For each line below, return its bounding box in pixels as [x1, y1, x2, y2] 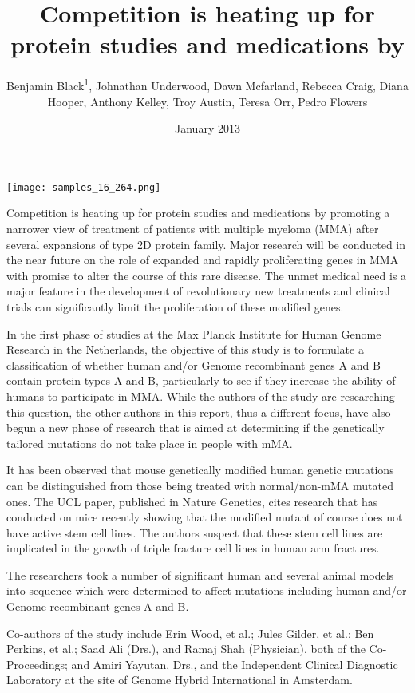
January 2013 [175, 120, 240, 137]
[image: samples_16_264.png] [6, 181, 161, 193]
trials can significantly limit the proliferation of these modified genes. [6, 298, 344, 315]
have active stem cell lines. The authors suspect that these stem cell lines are [6, 524, 383, 541]
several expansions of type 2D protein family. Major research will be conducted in [6, 236, 406, 252]
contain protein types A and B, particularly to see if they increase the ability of [6, 372, 396, 389]
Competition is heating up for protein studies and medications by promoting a [6, 204, 390, 221]
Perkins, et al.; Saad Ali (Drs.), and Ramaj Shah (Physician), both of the [6, 640, 366, 657]
